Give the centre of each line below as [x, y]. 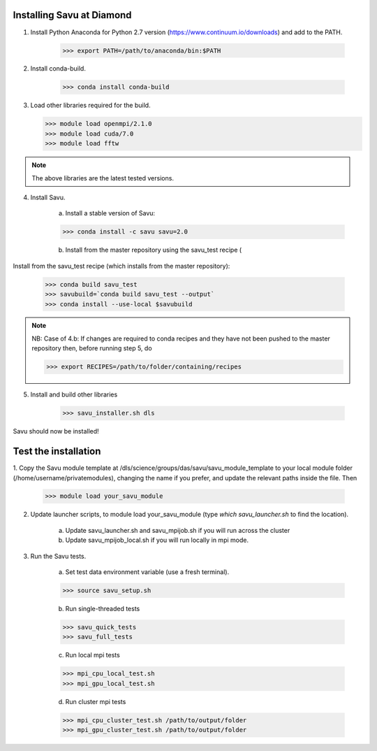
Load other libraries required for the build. [90, 106]
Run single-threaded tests [103, 609]
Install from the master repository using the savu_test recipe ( [154, 250]
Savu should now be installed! [56, 431]
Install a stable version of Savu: [110, 213]
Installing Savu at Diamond [72, 15]
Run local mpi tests [93, 655]
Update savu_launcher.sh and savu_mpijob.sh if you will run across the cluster [178, 530]
